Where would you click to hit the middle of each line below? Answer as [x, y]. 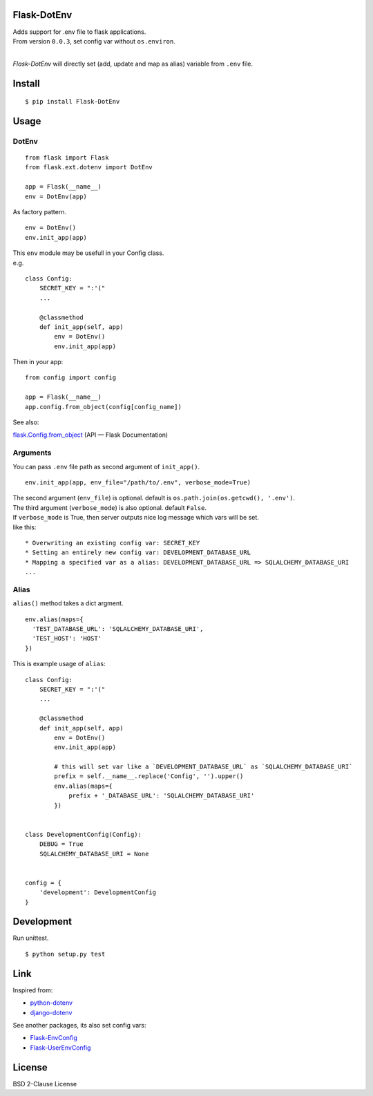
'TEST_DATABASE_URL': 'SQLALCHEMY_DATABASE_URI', [118, 629]
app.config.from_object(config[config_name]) [104, 407]
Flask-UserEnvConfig [60, 1048]
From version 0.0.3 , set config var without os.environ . [94, 41]
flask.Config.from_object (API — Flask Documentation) [90, 435]
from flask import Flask [67, 158]
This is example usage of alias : [59, 664]
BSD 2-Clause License [45, 1084]
